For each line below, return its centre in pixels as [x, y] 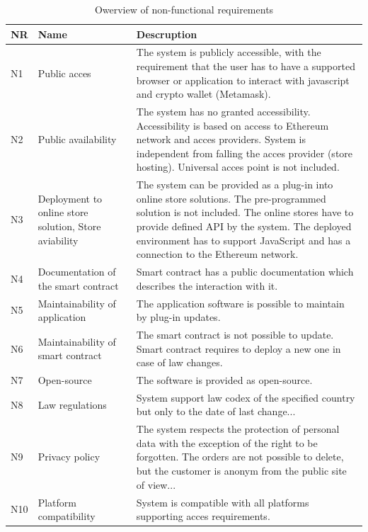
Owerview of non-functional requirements [184, 9]
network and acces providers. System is [221, 139]
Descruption [167, 34]
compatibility [67, 516]
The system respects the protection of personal [238, 429]
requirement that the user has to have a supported [246, 66]
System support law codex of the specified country [246, 397]
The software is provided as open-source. [224, 380]
